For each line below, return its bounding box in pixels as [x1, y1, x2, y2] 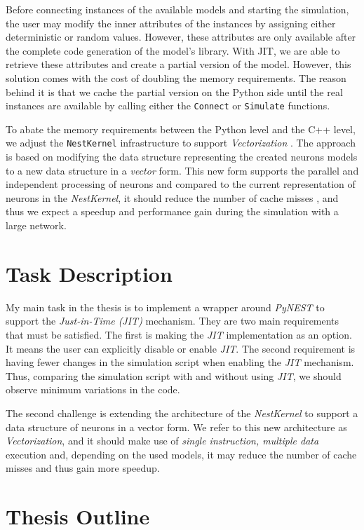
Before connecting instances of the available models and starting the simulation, [6, 2, 349, 16]
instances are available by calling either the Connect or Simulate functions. [6, 98, 330, 113]
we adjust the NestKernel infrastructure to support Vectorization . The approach [6, 135, 356, 150]
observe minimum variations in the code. [6, 382, 180, 397]
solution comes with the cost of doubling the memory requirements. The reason [6, 70, 346, 85]
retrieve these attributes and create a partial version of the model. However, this [6, 57, 351, 72]
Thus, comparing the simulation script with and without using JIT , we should [6, 368, 342, 383]
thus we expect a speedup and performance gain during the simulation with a [6, 204, 339, 219]
